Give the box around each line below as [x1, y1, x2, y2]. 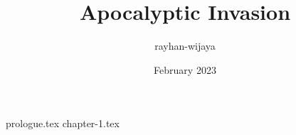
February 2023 [154, 62, 216, 77]
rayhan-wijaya [154, 38, 216, 53]
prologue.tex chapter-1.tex [6, 116, 120, 131]
